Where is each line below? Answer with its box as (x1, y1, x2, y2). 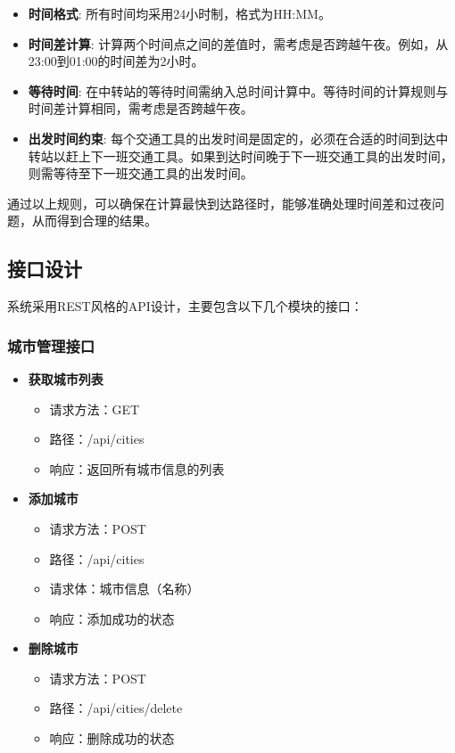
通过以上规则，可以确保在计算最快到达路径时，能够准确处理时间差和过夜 (7, 193, 432, 212)
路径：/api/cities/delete (49, 699, 183, 717)
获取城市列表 (28, 369, 103, 388)
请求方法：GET (49, 399, 140, 418)
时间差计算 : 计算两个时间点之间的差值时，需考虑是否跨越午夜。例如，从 (28, 34, 449, 53)
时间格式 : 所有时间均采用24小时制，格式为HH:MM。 (28, 4, 331, 22)
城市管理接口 (7, 334, 95, 356)
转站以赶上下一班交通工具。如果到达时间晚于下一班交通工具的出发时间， (28, 146, 453, 165)
